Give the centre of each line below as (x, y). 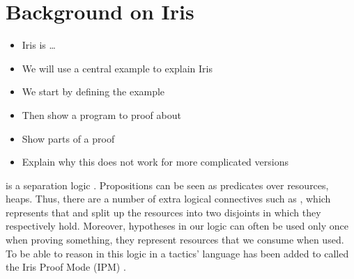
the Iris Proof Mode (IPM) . (66, 267)
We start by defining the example (93, 91)
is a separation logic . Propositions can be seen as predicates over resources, (167, 185)
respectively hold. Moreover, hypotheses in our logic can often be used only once (177, 226)
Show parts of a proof (68, 138)
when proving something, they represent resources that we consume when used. (175, 240)
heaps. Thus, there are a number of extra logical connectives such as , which (168, 199)
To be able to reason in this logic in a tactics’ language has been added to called (177, 253)
